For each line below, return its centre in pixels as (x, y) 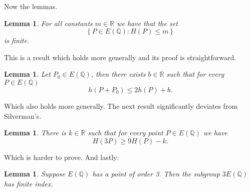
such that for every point (126, 133)
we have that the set (147, 23)
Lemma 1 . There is (35, 133)
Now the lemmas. (31, 6)
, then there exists (118, 74)
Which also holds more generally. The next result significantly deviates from (121, 106)
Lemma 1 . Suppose (35, 174)
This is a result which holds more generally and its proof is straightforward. (120, 57)
